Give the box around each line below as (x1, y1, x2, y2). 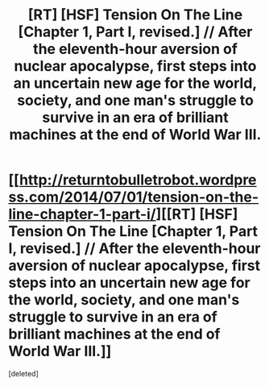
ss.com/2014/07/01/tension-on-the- (8, 188, 259, 206)
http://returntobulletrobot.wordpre (19, 171, 257, 189)
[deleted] (8, 368, 39, 378)
